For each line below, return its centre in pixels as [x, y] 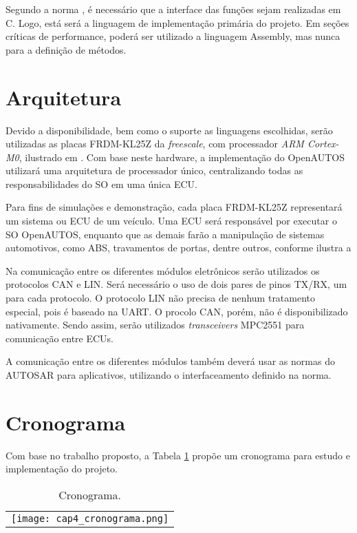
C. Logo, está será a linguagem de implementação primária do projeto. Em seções [177, 22]
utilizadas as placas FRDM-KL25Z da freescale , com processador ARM [155, 144]
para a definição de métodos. [66, 49]
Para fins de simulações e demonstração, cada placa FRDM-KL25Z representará [174, 207]
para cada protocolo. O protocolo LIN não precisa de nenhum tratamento [161, 298]
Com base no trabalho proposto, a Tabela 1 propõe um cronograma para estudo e [178, 455]
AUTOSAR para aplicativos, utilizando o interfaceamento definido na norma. [169, 375]
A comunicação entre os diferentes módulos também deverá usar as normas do [170, 361]
